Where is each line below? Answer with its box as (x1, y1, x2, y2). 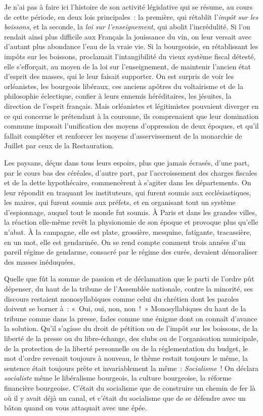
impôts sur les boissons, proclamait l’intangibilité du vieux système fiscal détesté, (4, 51, 256, 61)
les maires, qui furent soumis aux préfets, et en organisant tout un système (4, 197, 236, 207)
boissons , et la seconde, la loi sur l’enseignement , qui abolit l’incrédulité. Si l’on (4, 21, 250, 32)
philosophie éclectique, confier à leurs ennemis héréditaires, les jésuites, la (4, 91, 232, 101)
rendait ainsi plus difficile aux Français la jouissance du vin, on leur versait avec (4, 31, 252, 41)
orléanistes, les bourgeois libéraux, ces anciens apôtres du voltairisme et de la (4, 80, 243, 91)
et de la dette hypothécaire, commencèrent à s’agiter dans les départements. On (4, 177, 251, 188)
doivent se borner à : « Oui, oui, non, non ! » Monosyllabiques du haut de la (4, 303, 246, 314)
